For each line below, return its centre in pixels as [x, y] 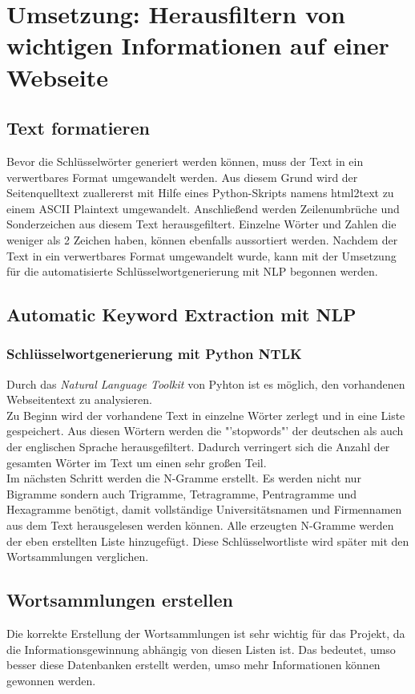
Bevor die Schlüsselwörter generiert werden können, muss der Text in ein [185, 161]
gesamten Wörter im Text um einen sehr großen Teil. [137, 462]
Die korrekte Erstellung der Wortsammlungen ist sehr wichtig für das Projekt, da [206, 633]
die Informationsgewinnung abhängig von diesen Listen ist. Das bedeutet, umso [201, 649]
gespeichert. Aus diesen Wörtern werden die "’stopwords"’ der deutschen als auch [205, 431]
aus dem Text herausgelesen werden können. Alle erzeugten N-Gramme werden [200, 525]
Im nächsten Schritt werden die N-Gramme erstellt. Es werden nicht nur [184, 478]
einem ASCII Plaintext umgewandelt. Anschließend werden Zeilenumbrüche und [203, 208]
